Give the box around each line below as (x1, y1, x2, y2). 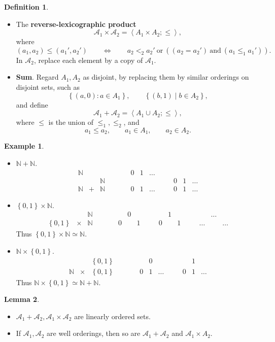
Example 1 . (4, 141, 44, 151)
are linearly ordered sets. (74, 311, 151, 321)
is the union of (48, 117, 93, 127)
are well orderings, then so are (47, 328, 141, 338)
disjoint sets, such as (16, 81, 80, 92)
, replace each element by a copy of (33, 54, 143, 65)
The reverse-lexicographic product (16, 18, 136, 29)
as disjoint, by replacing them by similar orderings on (83, 72, 249, 82)
